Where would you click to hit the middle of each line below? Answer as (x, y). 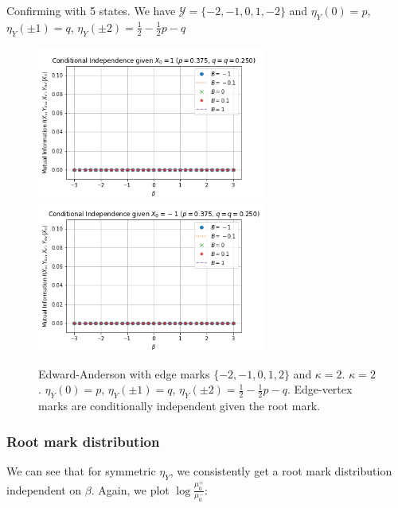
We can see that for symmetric (81, 470)
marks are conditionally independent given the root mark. (179, 406)
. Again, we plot (130, 489)
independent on (44, 489)
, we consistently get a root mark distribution (281, 470)
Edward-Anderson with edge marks (124, 373)
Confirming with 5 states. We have (91, 10)
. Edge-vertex (320, 389)
